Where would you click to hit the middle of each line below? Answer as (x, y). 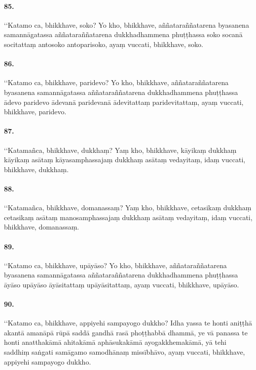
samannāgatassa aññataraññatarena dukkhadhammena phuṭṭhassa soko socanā (123, 34)
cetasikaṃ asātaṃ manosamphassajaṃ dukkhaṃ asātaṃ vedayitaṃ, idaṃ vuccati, (128, 217)
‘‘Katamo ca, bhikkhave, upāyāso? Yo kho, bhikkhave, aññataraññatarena (115, 265)
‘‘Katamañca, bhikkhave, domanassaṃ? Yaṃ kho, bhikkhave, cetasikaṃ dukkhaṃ (128, 208)
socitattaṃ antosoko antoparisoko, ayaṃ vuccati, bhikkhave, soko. (104, 44)
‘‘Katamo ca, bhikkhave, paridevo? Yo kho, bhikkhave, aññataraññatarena (116, 82)
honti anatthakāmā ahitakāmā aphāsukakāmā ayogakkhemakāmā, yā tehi (115, 342)
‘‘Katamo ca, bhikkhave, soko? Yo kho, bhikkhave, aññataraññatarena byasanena (127, 24)
